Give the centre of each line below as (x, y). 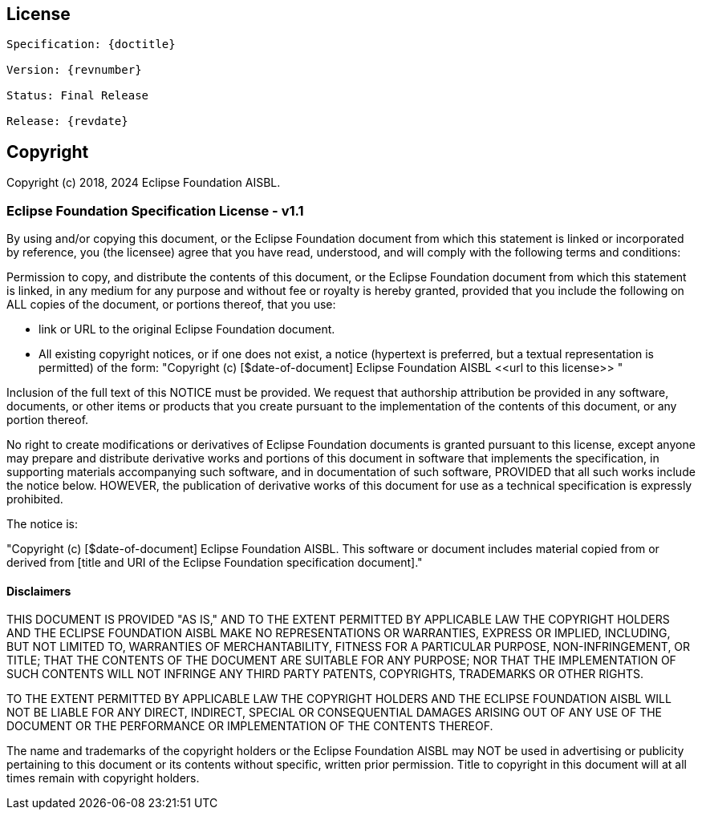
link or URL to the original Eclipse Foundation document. (187, 329)
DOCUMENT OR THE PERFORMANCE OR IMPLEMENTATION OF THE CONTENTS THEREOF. (250, 726)
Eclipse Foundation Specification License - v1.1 (155, 210)
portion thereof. (48, 420)
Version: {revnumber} (74, 70)
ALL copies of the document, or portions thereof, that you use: (171, 305)
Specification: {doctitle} (91, 44)
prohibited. (35, 499)
